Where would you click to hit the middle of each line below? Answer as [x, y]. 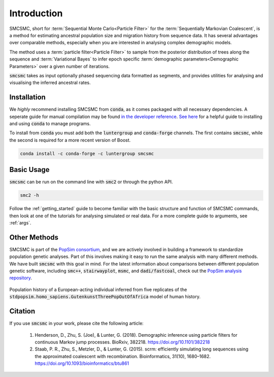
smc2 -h [29, 195]
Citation [22, 311]
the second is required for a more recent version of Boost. [70, 140]
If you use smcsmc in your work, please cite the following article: [77, 324]
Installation [27, 97]
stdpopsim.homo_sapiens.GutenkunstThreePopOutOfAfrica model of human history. [105, 297]
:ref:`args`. [20, 223]
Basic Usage [29, 170]
